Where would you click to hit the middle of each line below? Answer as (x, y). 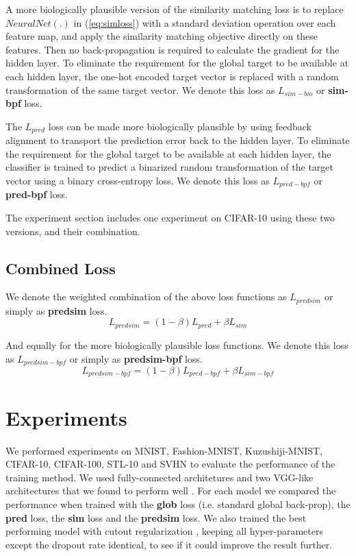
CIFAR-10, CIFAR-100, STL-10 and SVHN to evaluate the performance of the (170, 464)
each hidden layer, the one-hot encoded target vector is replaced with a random (172, 76)
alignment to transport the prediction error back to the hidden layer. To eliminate (178, 140)
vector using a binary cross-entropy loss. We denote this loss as (138, 180)
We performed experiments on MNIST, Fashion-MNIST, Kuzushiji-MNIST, (164, 450)
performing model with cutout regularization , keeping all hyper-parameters (164, 531)
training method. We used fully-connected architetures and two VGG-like (160, 477)
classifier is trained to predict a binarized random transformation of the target (169, 167)
